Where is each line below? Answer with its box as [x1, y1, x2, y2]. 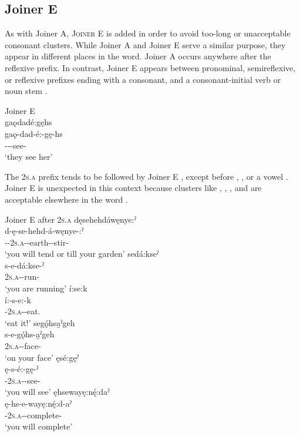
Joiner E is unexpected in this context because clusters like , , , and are [5, 182, 262, 194]
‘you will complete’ [5, 420, 73, 432]
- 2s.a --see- [5, 374, 41, 386]
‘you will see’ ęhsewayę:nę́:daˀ [5, 385, 110, 398]
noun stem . [5, 85, 48, 97]
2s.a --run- [5, 270, 39, 283]
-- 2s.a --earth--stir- [5, 236, 69, 248]
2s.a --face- [5, 340, 41, 352]
